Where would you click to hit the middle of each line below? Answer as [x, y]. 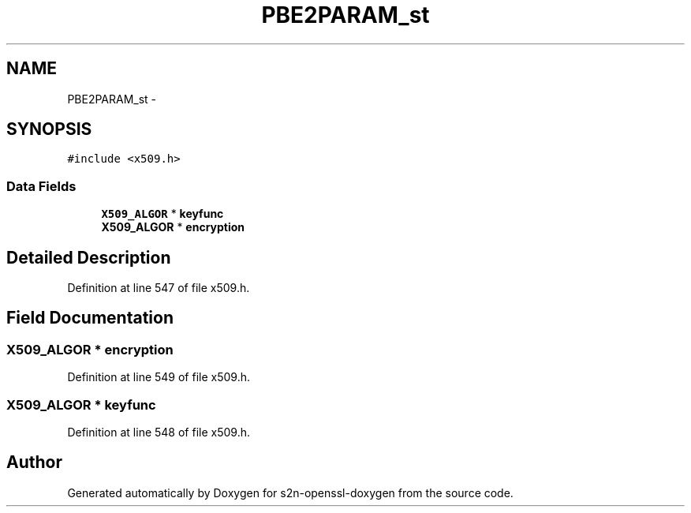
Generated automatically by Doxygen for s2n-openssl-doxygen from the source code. [290, 492]
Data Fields [41, 186]
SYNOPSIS [49, 129]
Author [34, 462]
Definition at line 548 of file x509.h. [159, 432]
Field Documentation [90, 318]
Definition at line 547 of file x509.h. [159, 288]
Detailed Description [89, 257]
